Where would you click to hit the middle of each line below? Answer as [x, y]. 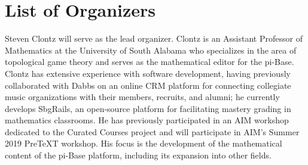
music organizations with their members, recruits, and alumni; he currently [142, 97]
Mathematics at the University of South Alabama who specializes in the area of [151, 50]
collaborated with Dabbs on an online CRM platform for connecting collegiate [148, 85]
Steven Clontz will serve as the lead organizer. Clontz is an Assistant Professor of [154, 38]
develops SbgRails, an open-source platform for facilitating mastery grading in [148, 108]
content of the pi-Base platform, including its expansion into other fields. [138, 155]
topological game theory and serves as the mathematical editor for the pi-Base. [150, 62]
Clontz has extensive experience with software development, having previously [148, 73]
